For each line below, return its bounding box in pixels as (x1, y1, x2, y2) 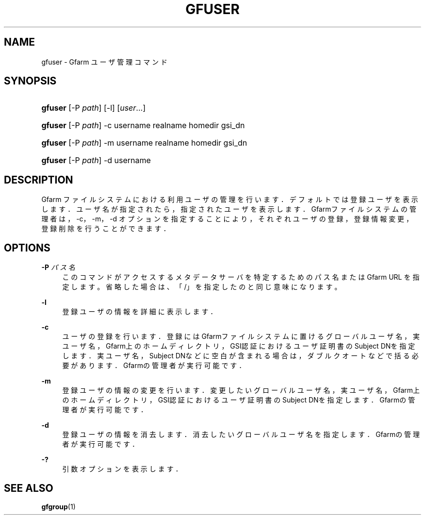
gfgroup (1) (41, 502, 76, 511)
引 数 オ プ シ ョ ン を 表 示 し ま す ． (62, 465, 182, 473)
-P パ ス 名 (41, 263, 75, 272)
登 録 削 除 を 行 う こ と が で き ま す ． (41, 224, 170, 233)
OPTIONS (4, 241, 50, 254)
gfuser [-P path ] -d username (41, 155, 151, 166)
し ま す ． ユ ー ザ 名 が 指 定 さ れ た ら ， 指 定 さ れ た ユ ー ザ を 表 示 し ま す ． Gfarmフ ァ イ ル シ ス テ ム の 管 (41, 205, 416, 214)
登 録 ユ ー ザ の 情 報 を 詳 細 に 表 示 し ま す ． (62, 307, 217, 316)
